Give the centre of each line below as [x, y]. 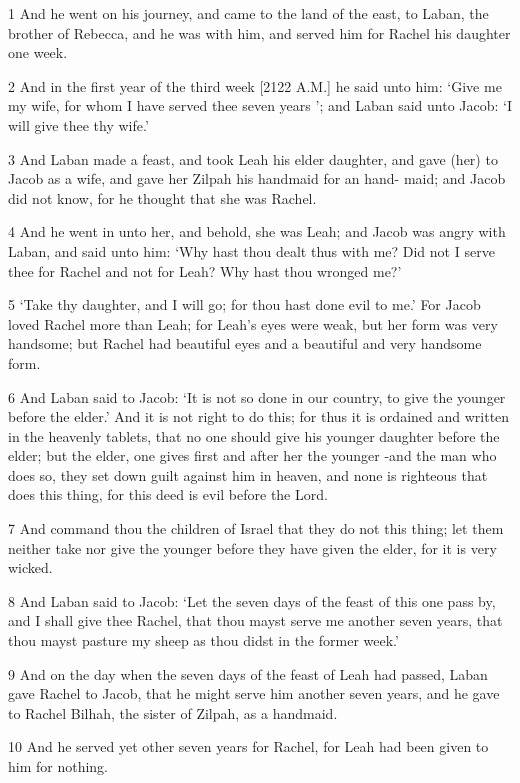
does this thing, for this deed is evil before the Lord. [168, 494]
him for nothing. [58, 766]
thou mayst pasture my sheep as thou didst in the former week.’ [203, 640]
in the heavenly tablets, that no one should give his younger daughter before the [254, 435]
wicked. [30, 567]
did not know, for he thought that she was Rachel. [162, 197]
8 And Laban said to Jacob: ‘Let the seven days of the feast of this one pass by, [252, 600]
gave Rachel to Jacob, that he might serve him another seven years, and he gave [254, 693]
